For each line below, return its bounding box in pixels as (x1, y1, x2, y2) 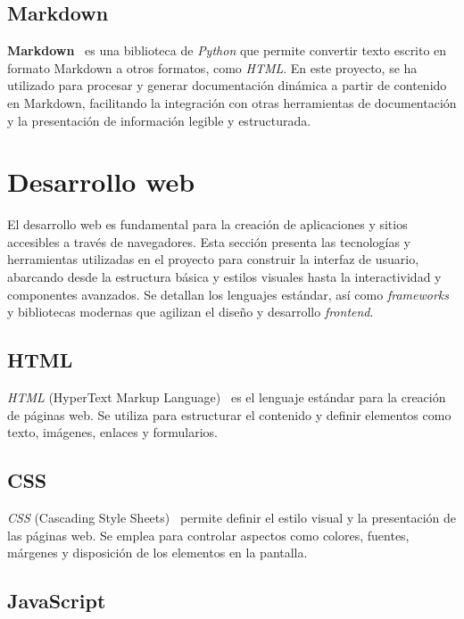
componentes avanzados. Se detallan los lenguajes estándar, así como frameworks (7, 285, 449, 303)
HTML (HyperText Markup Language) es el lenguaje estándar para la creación (7, 388, 446, 407)
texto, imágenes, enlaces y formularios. (7, 423, 218, 442)
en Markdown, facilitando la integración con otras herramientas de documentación (7, 93, 457, 111)
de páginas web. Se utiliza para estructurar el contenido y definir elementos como (7, 405, 452, 424)
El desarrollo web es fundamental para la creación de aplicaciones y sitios (7, 215, 408, 234)
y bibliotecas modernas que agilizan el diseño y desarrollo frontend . (7, 302, 374, 321)
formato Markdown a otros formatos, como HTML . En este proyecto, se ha (7, 58, 418, 77)
